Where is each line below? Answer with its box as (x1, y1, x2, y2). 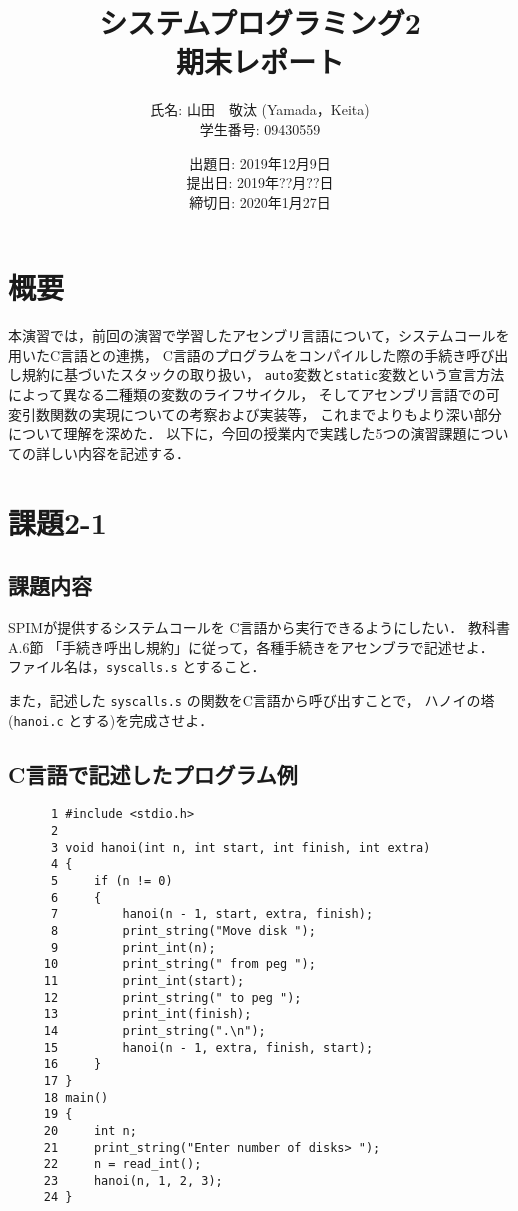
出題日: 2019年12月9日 (189, 152, 331, 173)
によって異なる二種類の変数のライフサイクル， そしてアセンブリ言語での (8, 384, 486, 405)
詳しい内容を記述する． (35, 442, 190, 463)
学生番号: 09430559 (199, 118, 321, 139)
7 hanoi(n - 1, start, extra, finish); (50, 907, 374, 922)
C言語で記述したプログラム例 (8, 758, 298, 789)
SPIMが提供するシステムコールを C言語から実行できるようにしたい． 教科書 (8, 617, 510, 638)
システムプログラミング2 (99, 2, 421, 43)
